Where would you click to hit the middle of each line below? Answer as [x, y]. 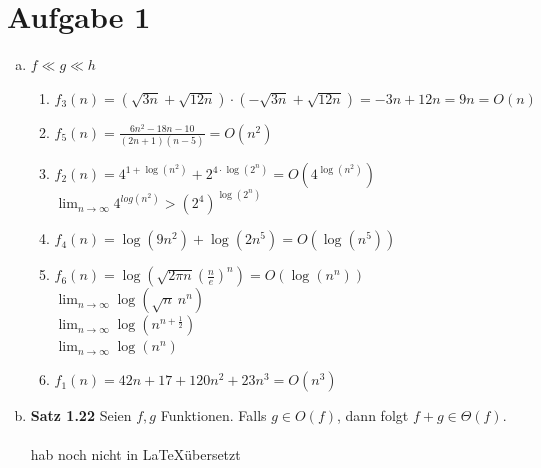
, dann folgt [373, 415]
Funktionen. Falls [213, 415]
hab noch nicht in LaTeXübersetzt [135, 454]
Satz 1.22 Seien [81, 415]
